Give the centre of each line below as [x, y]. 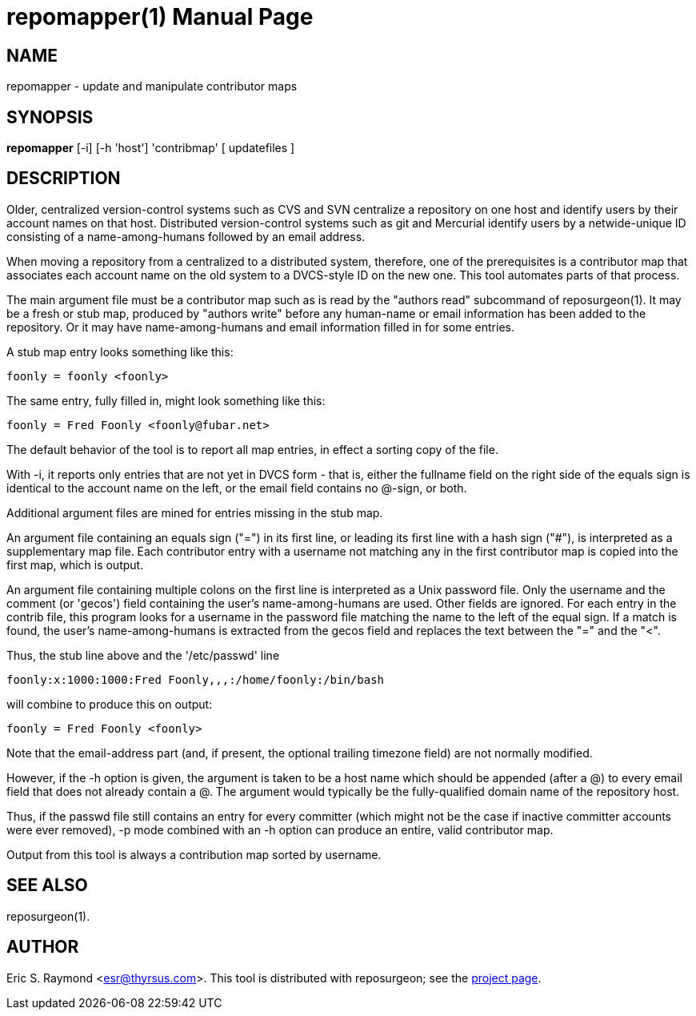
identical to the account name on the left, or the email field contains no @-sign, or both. [237, 488]
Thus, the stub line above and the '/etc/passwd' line [143, 655]
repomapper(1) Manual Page [160, 17]
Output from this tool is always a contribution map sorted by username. [194, 854]
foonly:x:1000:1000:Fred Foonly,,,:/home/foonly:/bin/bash [196, 679]
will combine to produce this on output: [110, 704]
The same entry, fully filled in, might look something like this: [166, 400]
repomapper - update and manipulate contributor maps [152, 86]
